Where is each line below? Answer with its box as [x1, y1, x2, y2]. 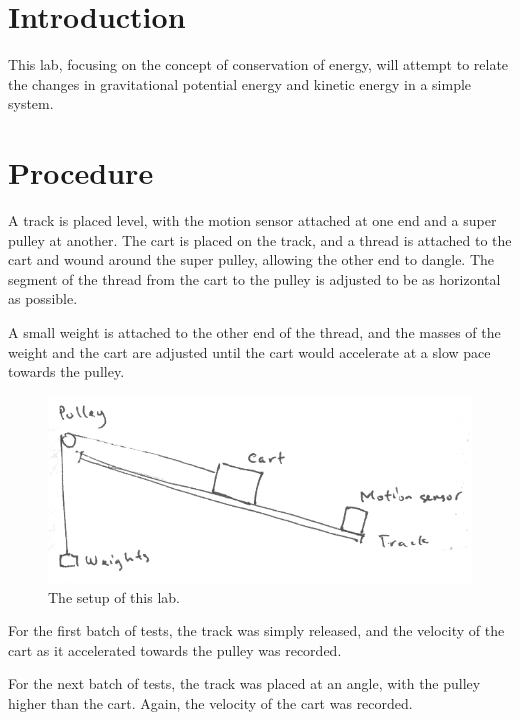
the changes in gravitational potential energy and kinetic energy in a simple [8, 73, 472, 94]
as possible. [8, 288, 78, 309]
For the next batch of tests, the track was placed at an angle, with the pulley [8, 673, 481, 694]
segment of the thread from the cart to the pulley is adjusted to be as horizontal [8, 268, 501, 289]
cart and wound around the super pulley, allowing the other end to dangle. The [8, 249, 495, 270]
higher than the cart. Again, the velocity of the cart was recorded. [8, 692, 413, 713]
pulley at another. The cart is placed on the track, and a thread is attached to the [8, 229, 512, 250]
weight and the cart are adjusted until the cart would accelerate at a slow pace [8, 341, 491, 362]
